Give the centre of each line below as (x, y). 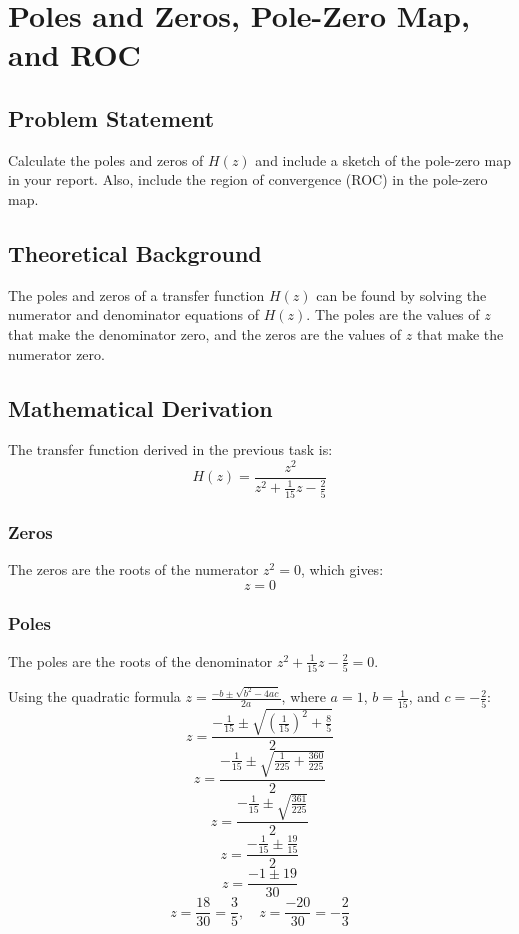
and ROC (74, 54)
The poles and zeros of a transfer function (136, 294)
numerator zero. (56, 353)
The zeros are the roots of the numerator (133, 568)
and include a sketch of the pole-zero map (383, 159)
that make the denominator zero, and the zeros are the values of (205, 333)
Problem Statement (111, 117)
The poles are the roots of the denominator (140, 660)
